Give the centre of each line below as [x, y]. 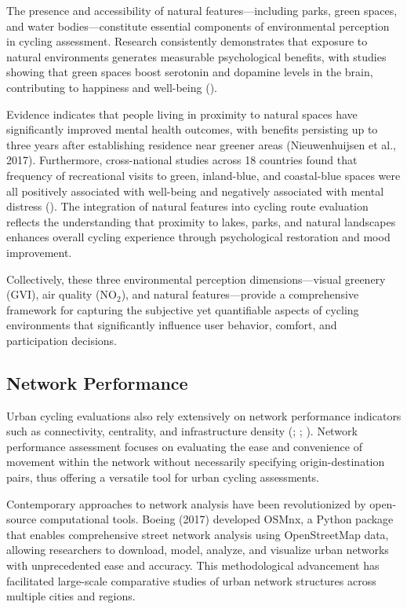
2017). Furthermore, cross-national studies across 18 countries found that [182, 160]
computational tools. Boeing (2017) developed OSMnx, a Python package [216, 519]
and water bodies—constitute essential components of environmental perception [198, 26]
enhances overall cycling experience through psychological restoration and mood [198, 237]
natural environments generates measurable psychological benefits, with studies [196, 56]
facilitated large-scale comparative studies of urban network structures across [191, 580]
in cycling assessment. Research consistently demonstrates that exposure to [187, 41]
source [22, 519]
